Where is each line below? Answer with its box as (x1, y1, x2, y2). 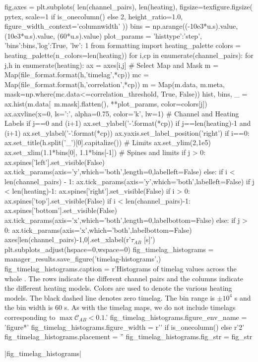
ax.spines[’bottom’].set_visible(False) (4, 205, 117, 215)
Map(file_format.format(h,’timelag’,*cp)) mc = (4, 69, 149, 80)
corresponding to (4, 312, 56, 322)
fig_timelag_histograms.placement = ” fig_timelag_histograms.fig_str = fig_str (4, 331, 253, 342)
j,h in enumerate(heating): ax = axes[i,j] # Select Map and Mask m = (4, 59, 219, 70)
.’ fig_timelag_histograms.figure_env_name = (105, 312, 247, 322)
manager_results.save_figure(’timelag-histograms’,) (4, 254, 161, 264)
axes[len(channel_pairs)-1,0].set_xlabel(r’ (4, 234, 131, 245)
